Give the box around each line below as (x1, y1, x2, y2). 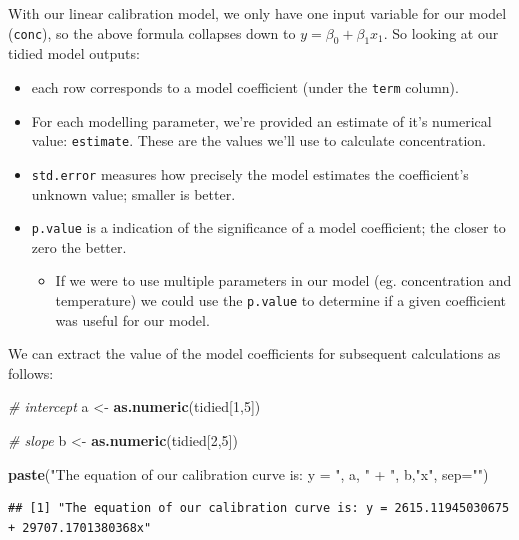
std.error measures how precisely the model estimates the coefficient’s (31, 163, 469, 184)
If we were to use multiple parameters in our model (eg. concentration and (55, 270, 512, 291)
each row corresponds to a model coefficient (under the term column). (31, 76, 459, 97)
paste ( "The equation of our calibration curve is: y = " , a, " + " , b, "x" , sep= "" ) (8, 463, 489, 484)
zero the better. (31, 236, 127, 257)
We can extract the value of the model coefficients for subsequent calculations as (8, 343, 501, 364)
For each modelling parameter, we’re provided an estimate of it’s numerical (31, 110, 492, 131)
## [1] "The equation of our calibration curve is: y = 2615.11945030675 (8, 501, 510, 516)
